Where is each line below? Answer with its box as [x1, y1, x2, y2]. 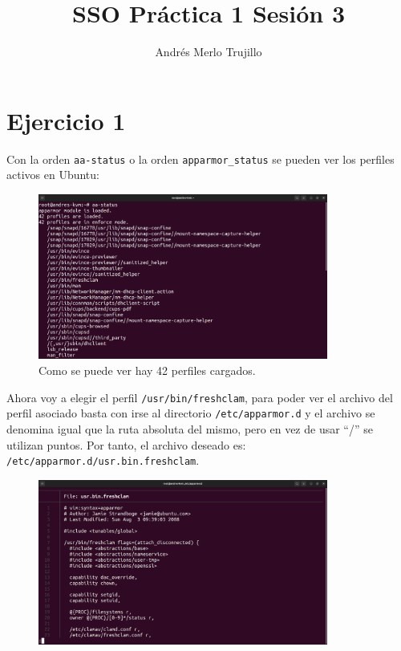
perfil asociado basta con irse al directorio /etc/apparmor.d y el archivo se [6, 405, 375, 421]
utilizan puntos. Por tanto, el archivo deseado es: [6, 436, 246, 453]
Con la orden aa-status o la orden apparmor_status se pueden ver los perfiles [6, 150, 395, 167]
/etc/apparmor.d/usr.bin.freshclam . [6, 452, 200, 469]
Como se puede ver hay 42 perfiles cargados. [38, 362, 256, 379]
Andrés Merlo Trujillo [155, 43, 262, 60]
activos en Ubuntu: [6, 166, 99, 183]
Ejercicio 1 [6, 104, 126, 136]
